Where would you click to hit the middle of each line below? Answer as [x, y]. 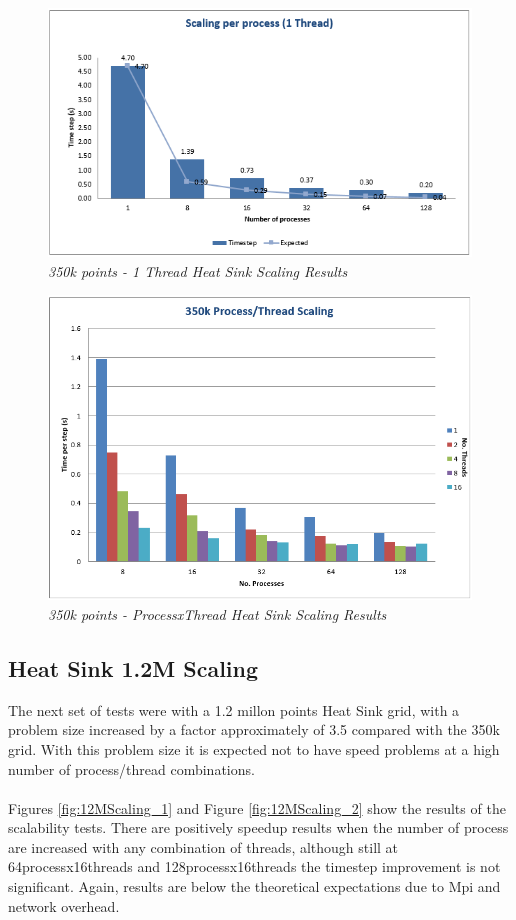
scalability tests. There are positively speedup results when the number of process [258, 827]
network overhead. [64, 905]
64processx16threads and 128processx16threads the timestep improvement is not [254, 866]
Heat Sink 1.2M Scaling [133, 667]
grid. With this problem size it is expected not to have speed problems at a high [254, 748]
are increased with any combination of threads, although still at [203, 846]
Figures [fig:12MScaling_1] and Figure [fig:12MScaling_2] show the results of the [257, 807]
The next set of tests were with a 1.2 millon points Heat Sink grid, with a [234, 709]
